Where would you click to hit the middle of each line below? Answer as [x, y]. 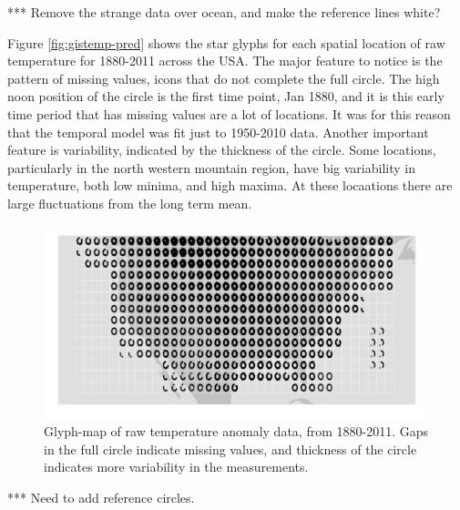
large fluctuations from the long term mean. [130, 203]
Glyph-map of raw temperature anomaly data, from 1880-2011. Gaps [236, 431]
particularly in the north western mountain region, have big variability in [211, 167]
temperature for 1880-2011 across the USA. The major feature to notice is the [225, 61]
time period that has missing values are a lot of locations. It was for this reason [229, 113]
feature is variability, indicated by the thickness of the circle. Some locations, [222, 150]
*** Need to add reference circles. [101, 497]
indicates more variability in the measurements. [176, 467]
